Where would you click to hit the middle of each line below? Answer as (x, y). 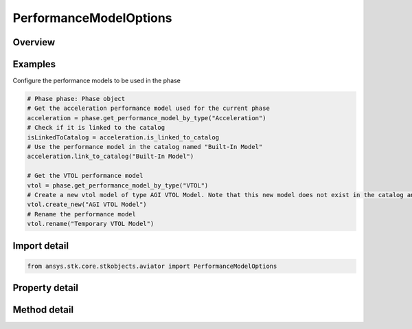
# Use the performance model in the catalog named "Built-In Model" (145, 147)
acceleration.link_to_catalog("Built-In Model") (111, 157)
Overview (34, 42)
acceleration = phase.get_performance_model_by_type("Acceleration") (147, 118)
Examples (34, 64)
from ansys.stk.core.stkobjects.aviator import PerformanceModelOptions (152, 266)
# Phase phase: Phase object (76, 99)
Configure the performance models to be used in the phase (97, 81)
